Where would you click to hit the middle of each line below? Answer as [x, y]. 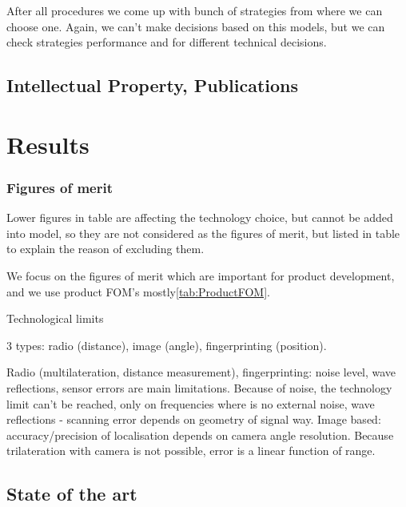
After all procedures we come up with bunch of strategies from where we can [195, 10]
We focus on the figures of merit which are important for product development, [201, 275]
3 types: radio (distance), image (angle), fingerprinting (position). [167, 345]
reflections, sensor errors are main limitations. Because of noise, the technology [199, 387]
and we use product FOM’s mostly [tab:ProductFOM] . [138, 291]
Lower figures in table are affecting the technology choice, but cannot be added [200, 217]
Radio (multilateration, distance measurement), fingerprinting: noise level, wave [201, 372]
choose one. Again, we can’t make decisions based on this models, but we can [196, 26]
